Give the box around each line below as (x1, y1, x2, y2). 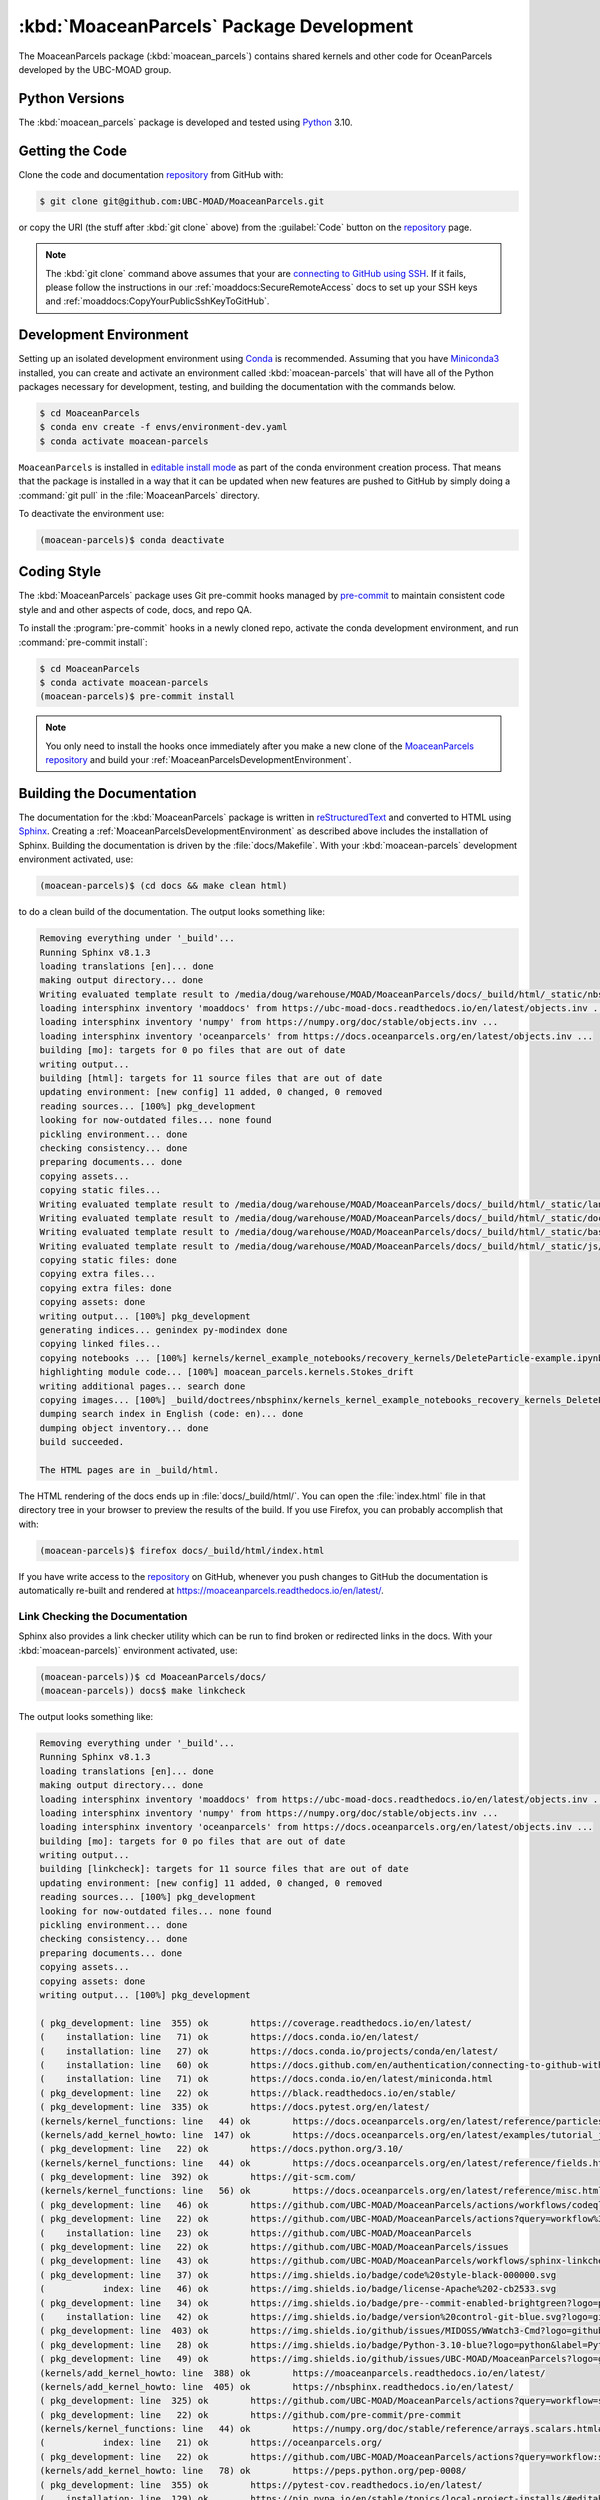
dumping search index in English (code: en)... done (39, 1408, 304, 1420)
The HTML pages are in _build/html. (39, 1464, 220, 1475)
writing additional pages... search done (39, 1380, 246, 1392)
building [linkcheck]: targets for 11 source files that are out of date (39, 1863, 409, 1875)
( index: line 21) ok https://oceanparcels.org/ (39, 2437, 383, 2449)
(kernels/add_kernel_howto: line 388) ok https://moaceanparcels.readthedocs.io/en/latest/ (39, 2367, 546, 2379)
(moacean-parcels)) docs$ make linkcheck (39, 1685, 246, 1696)
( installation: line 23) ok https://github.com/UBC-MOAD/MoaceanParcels (39, 2227, 472, 2239)
